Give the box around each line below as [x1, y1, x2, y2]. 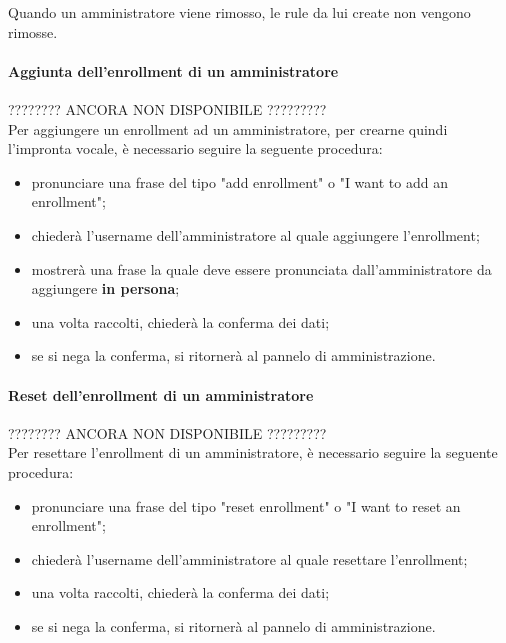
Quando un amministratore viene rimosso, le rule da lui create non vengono [8, 2, 471, 22]
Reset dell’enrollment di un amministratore [8, 384, 314, 405]
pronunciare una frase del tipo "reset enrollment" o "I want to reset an [31, 495, 461, 516]
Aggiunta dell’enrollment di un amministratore [8, 60, 339, 81]
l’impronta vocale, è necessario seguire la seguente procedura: [8, 138, 383, 159]
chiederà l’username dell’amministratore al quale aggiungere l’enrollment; [31, 224, 480, 245]
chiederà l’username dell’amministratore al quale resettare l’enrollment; [31, 548, 468, 569]
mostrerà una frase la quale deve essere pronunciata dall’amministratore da [31, 258, 492, 279]
